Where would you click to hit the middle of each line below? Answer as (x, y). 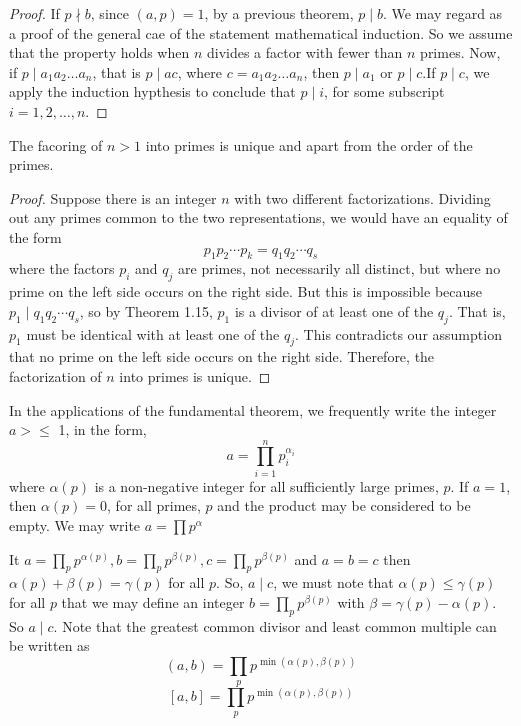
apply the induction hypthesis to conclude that (152, 91)
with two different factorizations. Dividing (362, 197)
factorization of (55, 375)
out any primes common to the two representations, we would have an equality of (258, 217)
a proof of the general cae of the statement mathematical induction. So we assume (261, 32)
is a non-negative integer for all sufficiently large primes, (266, 485)
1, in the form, (102, 429)
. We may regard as (442, 13)
